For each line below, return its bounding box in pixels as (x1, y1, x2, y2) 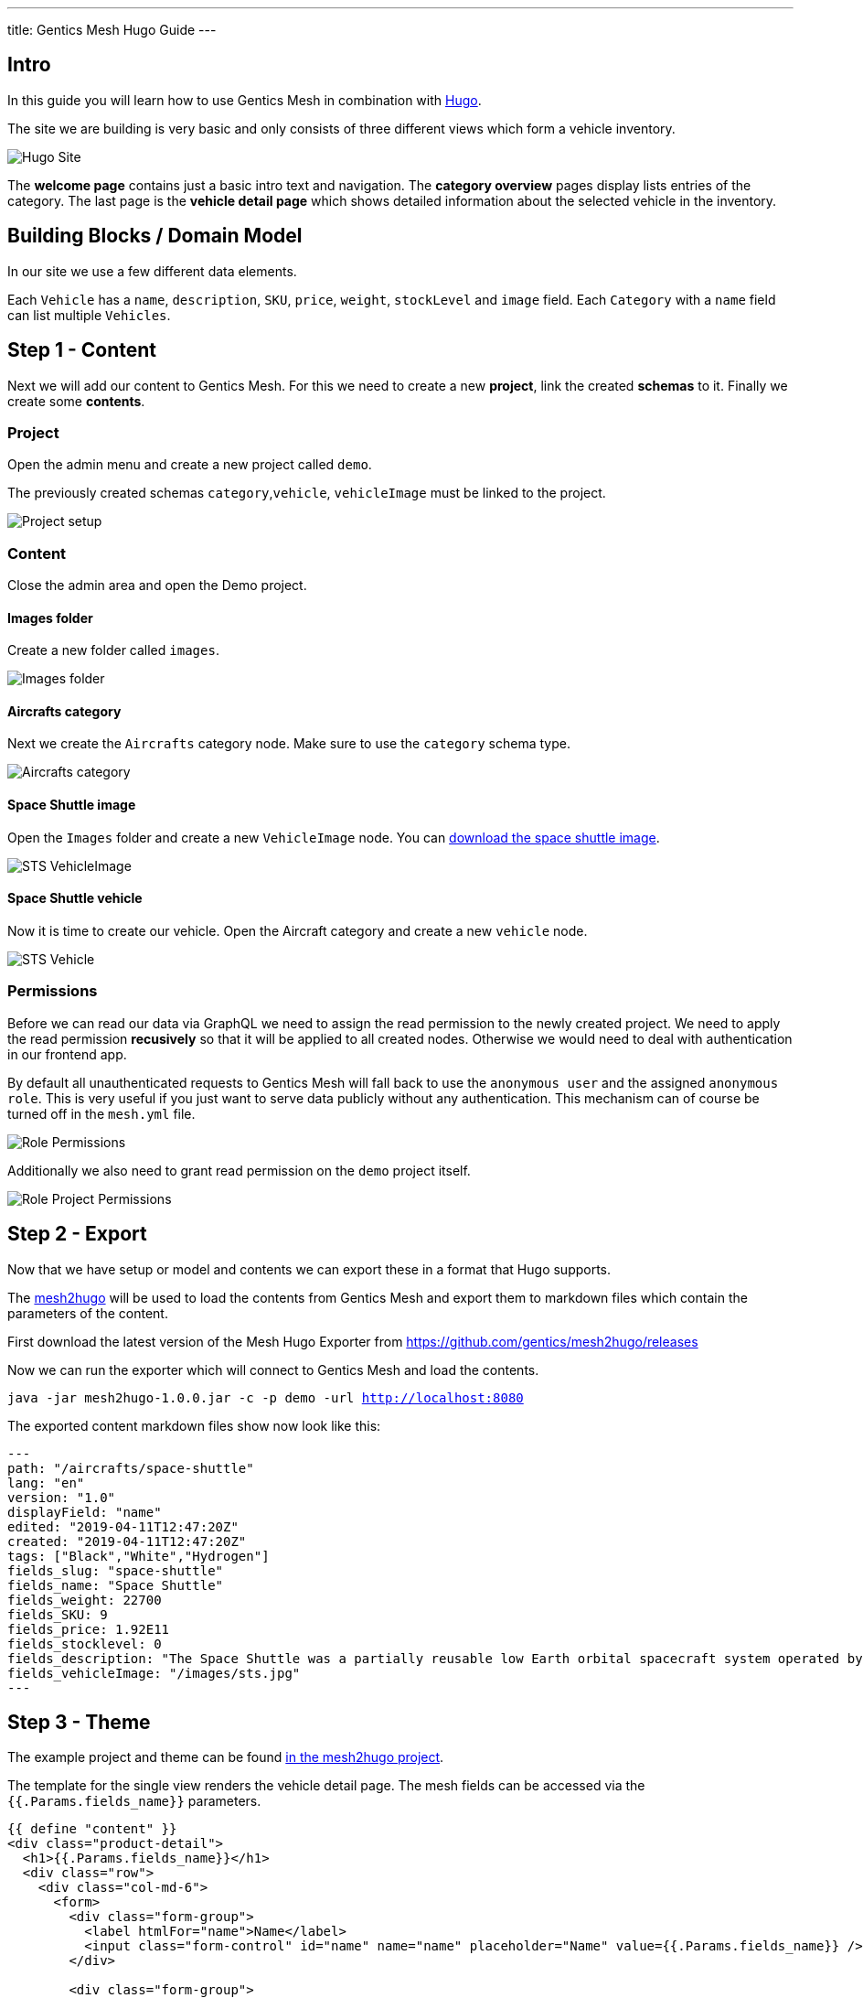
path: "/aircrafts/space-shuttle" (7, 1460, 254, 1476)
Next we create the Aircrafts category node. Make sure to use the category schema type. (7, 736, 570, 752)
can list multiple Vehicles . (7, 306, 171, 323)
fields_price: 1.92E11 (7, 1621, 170, 1637)
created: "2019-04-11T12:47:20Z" (7, 1533, 247, 1549)
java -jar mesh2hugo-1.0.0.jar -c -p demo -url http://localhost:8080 (7, 1390, 524, 1405)
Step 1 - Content (7, 338, 157, 362)
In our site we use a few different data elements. (7, 263, 297, 279)
